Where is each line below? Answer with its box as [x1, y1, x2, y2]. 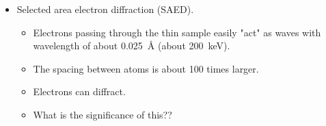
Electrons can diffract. [33, 84, 126, 99]
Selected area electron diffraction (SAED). [16, 2, 194, 16]
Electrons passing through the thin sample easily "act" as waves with [33, 25, 321, 39]
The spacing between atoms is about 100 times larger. [33, 61, 259, 75]
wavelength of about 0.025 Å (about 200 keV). [33, 38, 230, 53]
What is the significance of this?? [33, 107, 172, 121]
